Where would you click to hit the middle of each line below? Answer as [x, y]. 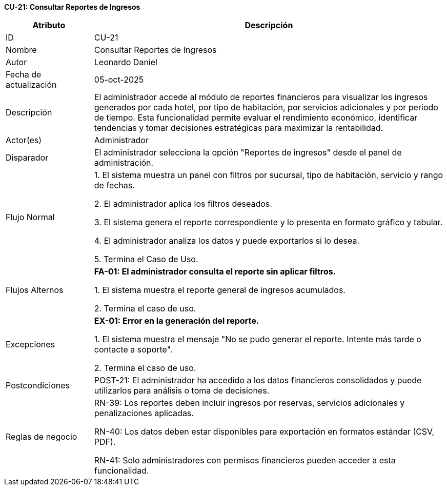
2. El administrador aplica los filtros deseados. [183, 204]
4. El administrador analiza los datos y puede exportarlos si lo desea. [227, 241]
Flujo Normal [30, 217]
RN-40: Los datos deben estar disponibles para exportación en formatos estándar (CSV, [264, 432]
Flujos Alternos [35, 290]
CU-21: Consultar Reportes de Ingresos [72, 7]
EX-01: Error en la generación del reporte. [177, 321]
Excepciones [31, 344]
